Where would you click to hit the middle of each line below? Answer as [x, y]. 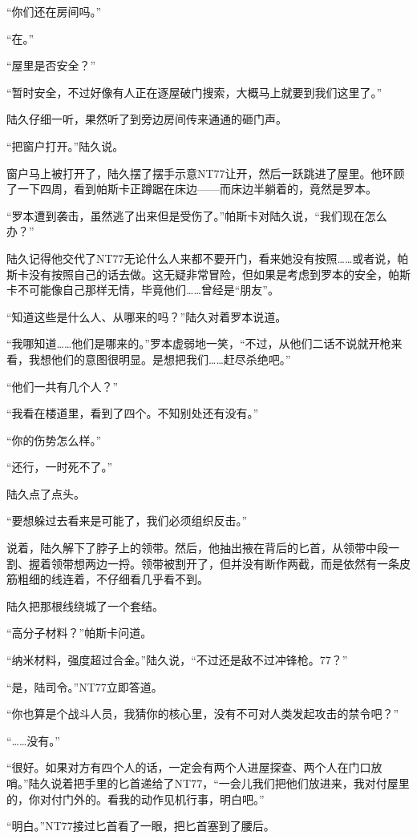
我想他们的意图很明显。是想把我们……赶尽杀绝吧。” [160, 359]
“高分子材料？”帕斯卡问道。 [79, 633]
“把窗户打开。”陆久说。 [65, 145]
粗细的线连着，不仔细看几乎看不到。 [113, 579]
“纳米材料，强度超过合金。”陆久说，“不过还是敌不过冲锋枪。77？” [177, 660]
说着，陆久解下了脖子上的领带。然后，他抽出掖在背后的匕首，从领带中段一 [203, 548]
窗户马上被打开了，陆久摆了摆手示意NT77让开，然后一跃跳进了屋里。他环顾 [206, 173]
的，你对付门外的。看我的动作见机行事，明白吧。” [136, 799]
